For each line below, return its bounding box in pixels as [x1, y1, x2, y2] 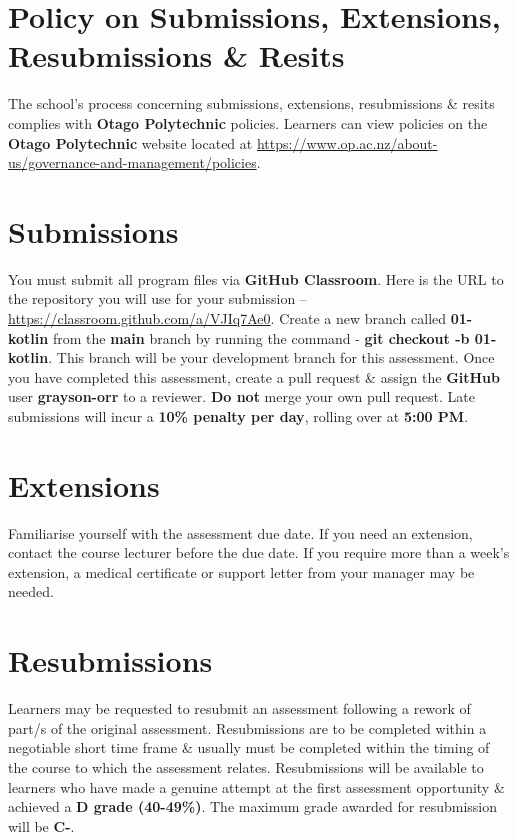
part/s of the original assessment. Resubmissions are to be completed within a [8, 717, 487, 738]
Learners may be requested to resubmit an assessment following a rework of [8, 698, 471, 719]
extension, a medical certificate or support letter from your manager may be [8, 561, 475, 582]
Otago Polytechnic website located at [8, 132, 253, 153]
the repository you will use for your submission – [8, 288, 307, 309]
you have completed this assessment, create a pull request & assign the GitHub [8, 366, 500, 387]
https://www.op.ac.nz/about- [256, 132, 438, 153]
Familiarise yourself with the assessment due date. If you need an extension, [8, 522, 473, 543]
